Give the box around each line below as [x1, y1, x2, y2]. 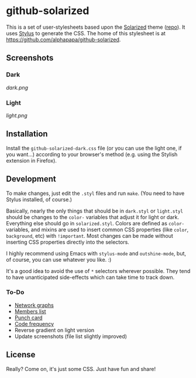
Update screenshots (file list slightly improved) [14, 333, 128, 340]
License [6, 350, 36, 360]
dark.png [6, 84, 28, 91]
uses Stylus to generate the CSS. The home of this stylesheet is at [6, 29, 166, 36]
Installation [6, 129, 48, 139]
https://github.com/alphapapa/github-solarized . [6, 36, 121, 43]
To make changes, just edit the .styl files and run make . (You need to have [6, 190, 185, 197]
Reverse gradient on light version [14, 326, 95, 333]
